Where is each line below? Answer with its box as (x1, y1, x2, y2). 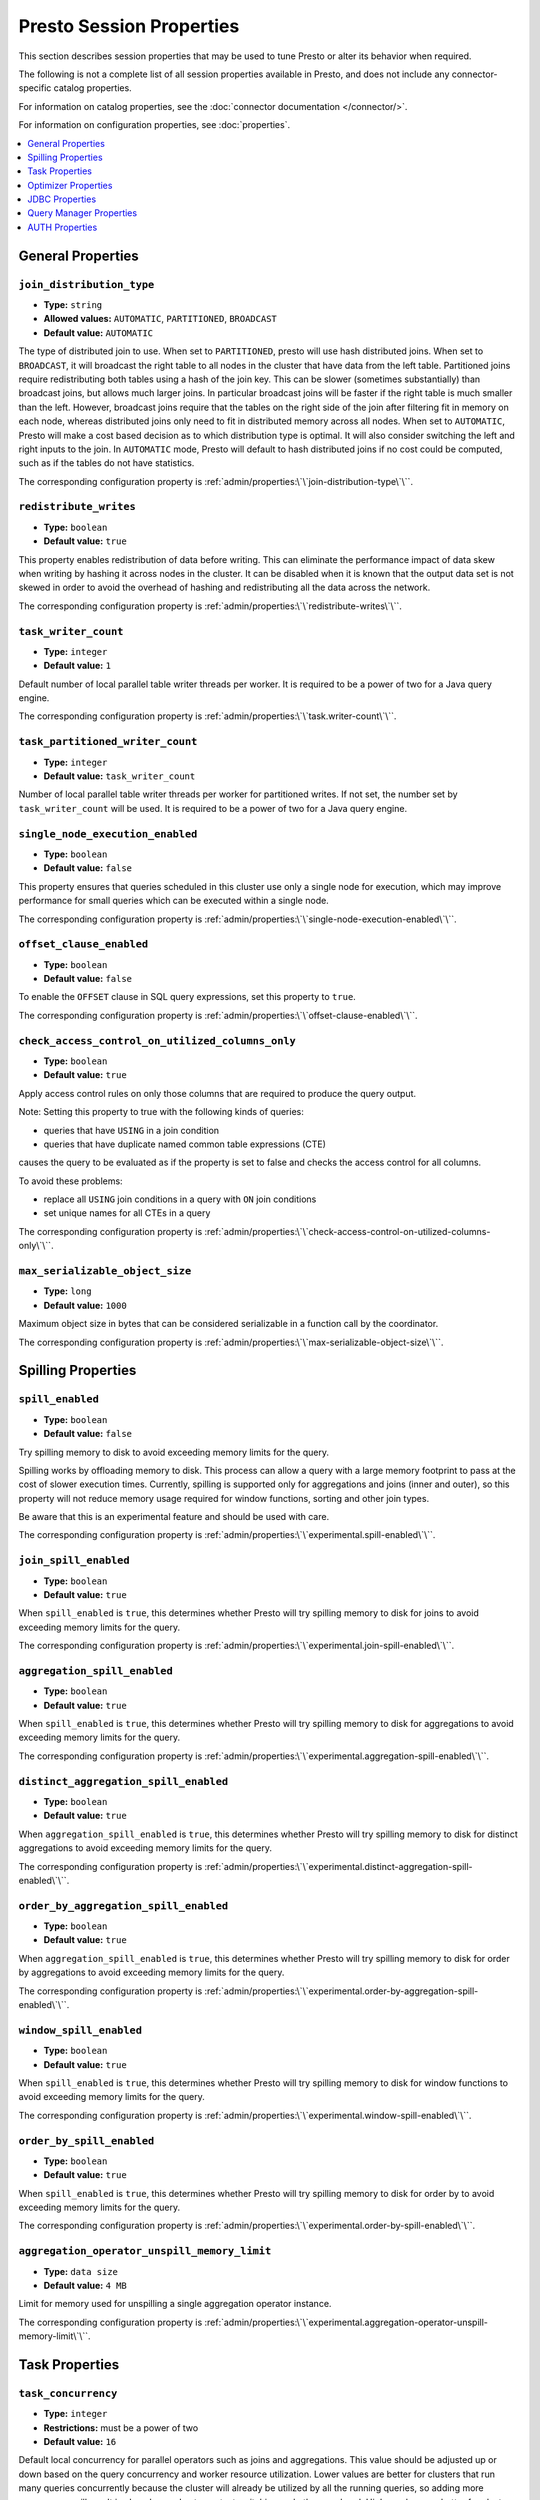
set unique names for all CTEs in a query (43, 1207, 211, 1219)
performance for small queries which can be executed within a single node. (18, 895, 329, 907)
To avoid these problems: (18, 1175, 124, 1187)
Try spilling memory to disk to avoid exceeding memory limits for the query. (18, 1446, 330, 1458)
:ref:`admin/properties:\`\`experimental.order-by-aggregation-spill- (204, 1985, 479, 1997)
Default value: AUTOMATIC (43, 326, 154, 339)
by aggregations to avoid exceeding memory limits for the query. (18, 1966, 285, 1979)
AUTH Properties (27, 221, 98, 233)
